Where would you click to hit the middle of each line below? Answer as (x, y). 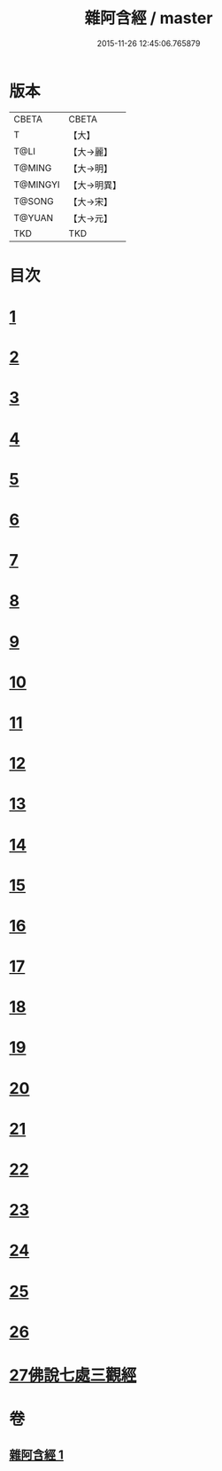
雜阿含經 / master (149, 18)
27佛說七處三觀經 (73, 1375)
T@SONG (34, 201)
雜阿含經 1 (37, 1455)
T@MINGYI (37, 185)
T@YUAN (34, 217)
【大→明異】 (95, 185)
